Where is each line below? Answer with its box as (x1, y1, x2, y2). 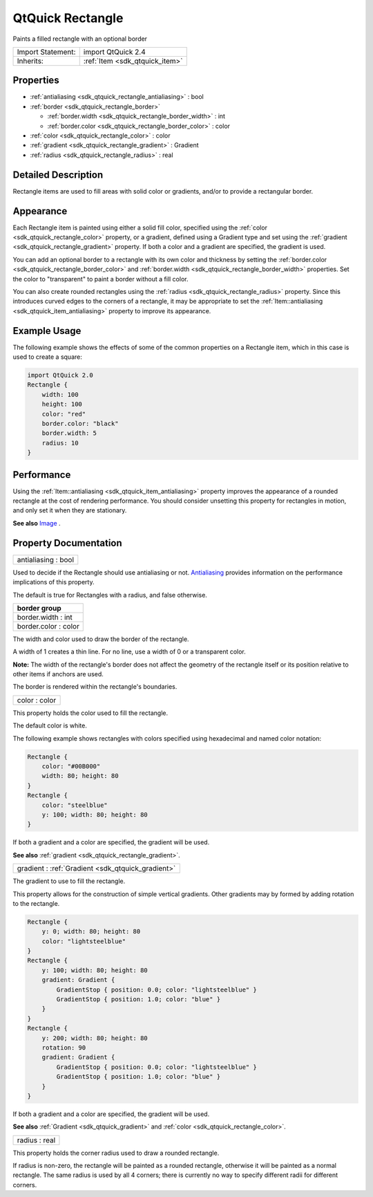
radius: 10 (41, 439, 79, 447)
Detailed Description (12, 169, 104, 180)
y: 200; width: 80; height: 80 (41, 1034, 148, 1042)
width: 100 (41, 391, 79, 398)
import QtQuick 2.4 (83, 47, 146, 57)
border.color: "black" (41, 419, 119, 427)
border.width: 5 (41, 429, 97, 437)
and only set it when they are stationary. (12, 506, 127, 514)
